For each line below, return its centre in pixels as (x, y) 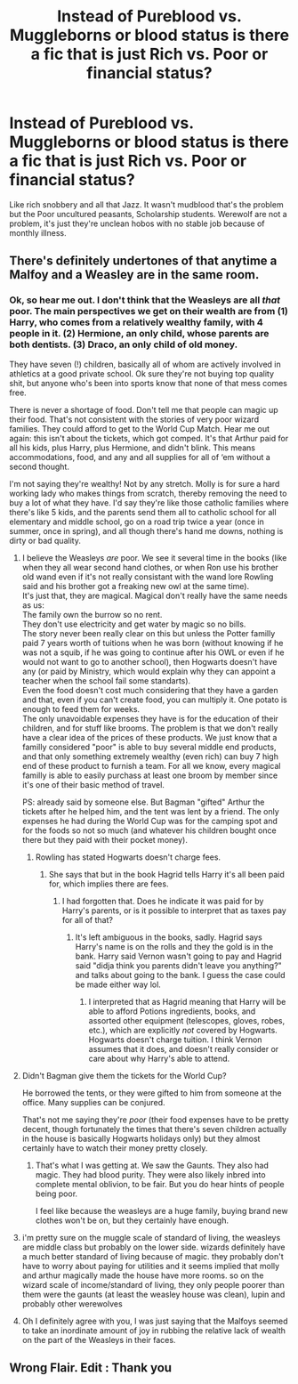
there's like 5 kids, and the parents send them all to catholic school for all (143, 512)
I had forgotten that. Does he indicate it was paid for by (163, 901)
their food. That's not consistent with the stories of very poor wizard (134, 419)
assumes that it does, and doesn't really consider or (184, 1048)
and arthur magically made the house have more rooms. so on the (143, 1275)
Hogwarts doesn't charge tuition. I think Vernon (175, 1040)
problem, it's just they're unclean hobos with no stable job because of (137, 223)
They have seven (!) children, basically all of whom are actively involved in (145, 364)
